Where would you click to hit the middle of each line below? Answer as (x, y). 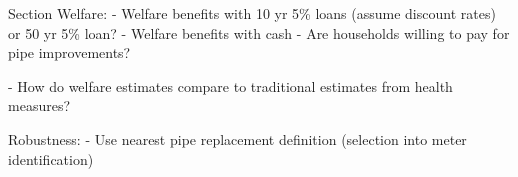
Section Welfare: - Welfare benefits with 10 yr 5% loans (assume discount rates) (252, 13)
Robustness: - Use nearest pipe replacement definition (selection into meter (237, 138)
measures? (39, 105)
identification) (51, 158)
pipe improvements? (69, 52)
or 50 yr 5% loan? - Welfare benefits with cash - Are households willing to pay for (259, 32)
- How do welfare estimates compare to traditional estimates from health (230, 85)
